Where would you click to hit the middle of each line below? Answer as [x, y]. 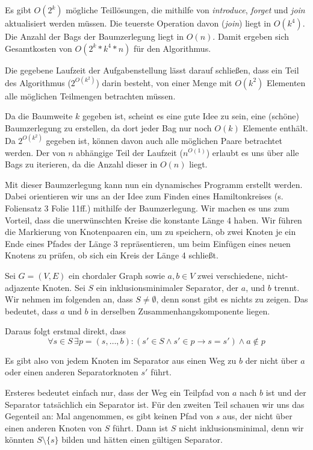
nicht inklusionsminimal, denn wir [241, 427]
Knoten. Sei [64, 287]
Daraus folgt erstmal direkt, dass [65, 331]
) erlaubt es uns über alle [253, 152]
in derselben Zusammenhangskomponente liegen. [181, 311]
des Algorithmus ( [38, 82]
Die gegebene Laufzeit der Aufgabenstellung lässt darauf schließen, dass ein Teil [152, 70]
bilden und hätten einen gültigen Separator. [142, 439]
